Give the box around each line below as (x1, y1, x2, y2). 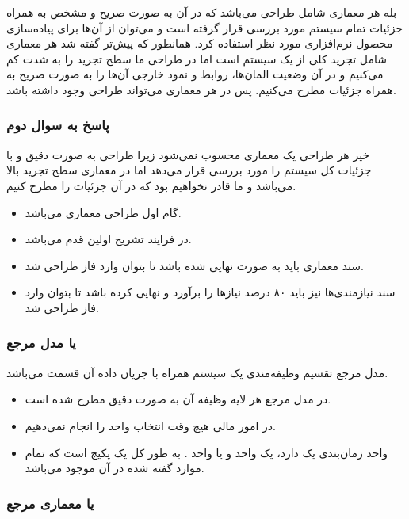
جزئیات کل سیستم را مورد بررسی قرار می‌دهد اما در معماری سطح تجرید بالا (6, 162, 372, 178)
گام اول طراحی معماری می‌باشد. (25, 204, 182, 220)
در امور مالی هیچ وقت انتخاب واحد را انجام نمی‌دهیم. (25, 417, 276, 433)
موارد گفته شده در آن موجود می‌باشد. (25, 460, 204, 476)
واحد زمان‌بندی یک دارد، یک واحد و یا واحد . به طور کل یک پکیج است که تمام (25, 444, 388, 460)
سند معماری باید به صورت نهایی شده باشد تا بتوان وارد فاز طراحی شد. (25, 257, 364, 273)
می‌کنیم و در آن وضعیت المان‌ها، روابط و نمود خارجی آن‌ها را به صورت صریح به (6, 66, 384, 82)
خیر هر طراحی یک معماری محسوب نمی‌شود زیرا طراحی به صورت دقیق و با (6, 146, 370, 162)
